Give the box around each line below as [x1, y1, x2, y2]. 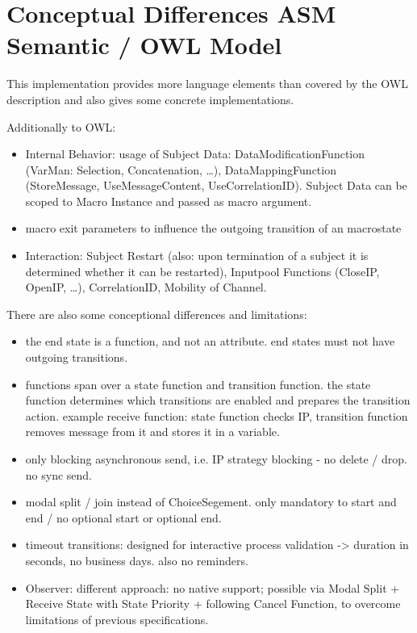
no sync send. [25, 466, 93, 483]
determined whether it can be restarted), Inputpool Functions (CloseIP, [25, 262, 380, 279]
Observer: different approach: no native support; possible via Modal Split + [25, 579, 400, 596]
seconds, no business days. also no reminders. [25, 551, 248, 568]
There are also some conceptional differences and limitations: [6, 305, 307, 322]
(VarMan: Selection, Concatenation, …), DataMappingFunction [25, 161, 336, 178]
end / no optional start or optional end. [25, 509, 222, 526]
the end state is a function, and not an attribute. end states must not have [25, 333, 395, 350]
